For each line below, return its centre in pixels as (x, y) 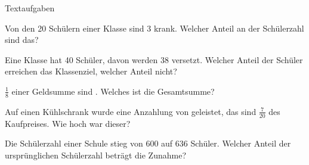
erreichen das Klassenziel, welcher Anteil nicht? (91, 71)
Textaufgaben (30, 8)
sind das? (22, 40)
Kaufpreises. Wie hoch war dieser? (68, 123)
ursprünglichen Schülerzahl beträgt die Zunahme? (95, 155)
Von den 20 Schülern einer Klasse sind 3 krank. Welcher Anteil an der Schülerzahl (154, 28)
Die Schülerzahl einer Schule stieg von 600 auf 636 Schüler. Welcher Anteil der (148, 143)
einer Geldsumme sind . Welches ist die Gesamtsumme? (113, 91)
